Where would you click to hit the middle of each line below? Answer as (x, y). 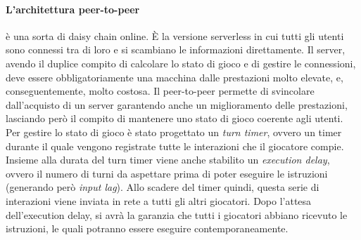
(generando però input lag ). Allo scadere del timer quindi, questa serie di (163, 187)
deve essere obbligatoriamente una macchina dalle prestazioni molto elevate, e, (175, 77)
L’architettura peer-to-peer (73, 9)
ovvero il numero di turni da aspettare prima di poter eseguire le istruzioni (167, 173)
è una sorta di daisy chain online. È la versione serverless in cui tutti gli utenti (175, 35)
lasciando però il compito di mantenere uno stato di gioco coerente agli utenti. (175, 118)
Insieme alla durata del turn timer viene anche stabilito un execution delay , (168, 160)
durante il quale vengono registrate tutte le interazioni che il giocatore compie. (175, 146)
